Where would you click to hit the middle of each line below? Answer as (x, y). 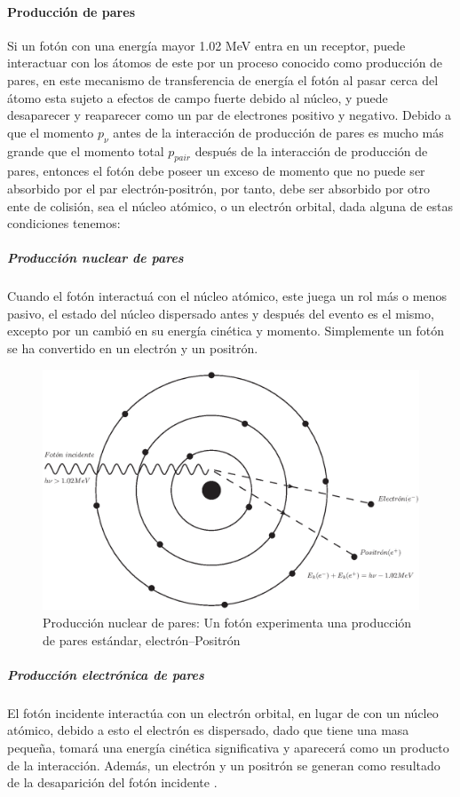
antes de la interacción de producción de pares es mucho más (278, 132)
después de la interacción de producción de (311, 150)
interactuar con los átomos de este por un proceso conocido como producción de (225, 63)
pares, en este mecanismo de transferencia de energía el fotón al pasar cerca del (223, 79)
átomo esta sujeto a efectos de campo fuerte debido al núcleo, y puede (198, 97)
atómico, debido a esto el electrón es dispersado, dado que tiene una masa (208, 730)
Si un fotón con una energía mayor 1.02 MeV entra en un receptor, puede (206, 45)
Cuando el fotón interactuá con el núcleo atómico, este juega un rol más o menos (227, 296)
